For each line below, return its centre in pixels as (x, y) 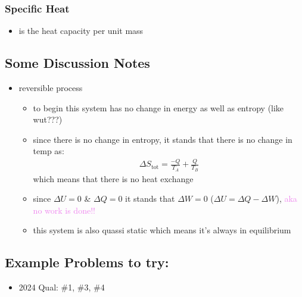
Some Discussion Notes (77, 63)
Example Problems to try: (87, 262)
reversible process (51, 88)
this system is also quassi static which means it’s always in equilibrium (162, 230)
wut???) (48, 119)
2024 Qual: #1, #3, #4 (62, 287)
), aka (287, 198)
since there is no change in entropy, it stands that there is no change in (163, 139)
